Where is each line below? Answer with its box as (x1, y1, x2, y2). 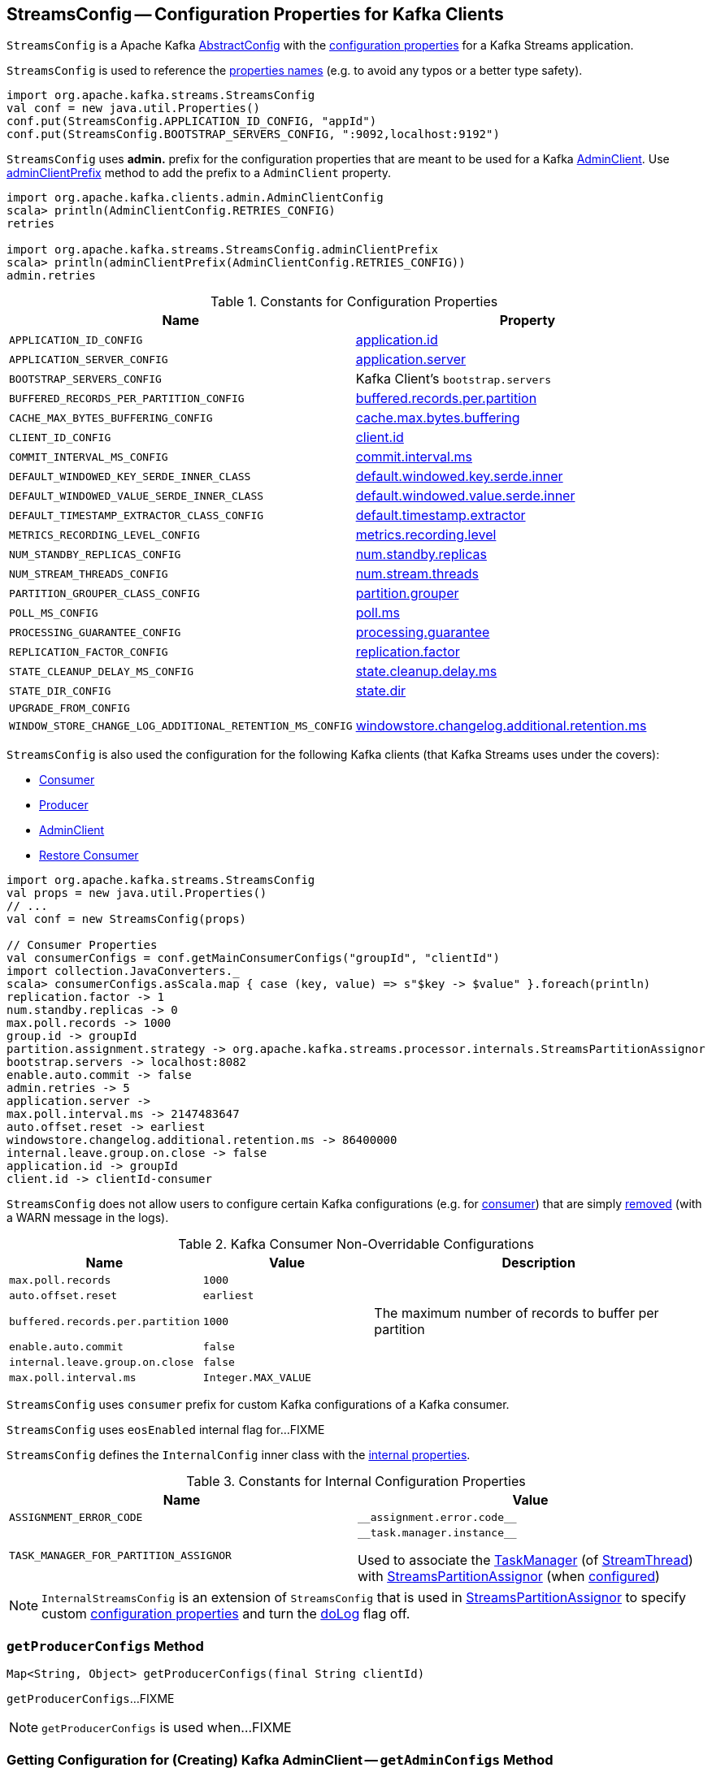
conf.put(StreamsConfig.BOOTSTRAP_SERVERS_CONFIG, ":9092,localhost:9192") (7, 128, 500, 141)
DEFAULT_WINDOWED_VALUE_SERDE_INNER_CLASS (9, 489, 264, 502)
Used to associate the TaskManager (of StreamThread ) (358, 1552, 693, 1569)
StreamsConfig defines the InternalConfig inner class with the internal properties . (7, 1448, 471, 1462)
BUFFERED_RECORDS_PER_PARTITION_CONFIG (9, 392, 245, 405)
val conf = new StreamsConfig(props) (7, 912, 247, 926)
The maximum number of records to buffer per (374, 1305, 659, 1322)
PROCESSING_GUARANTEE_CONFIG (9, 626, 181, 639)
